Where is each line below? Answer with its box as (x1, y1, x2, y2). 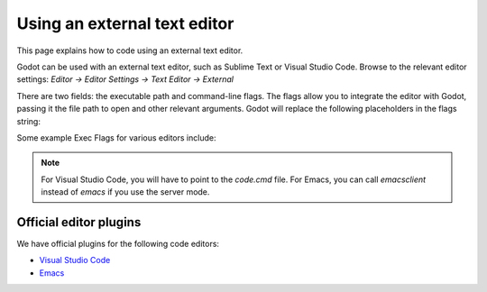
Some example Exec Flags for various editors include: (16, 132, 216, 143)
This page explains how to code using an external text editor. (16, 45, 243, 56)
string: (16, 115, 41, 126)
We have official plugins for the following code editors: (16, 238, 220, 249)
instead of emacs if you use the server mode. (41, 187, 210, 197)
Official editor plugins (16, 214, 142, 230)
